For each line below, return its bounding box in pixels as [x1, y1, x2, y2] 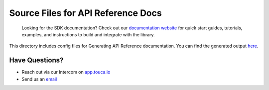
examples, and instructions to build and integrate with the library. [21, 31, 155, 37]
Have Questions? [9, 56, 64, 65]
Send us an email [21, 76, 57, 82]
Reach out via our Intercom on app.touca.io [21, 69, 111, 75]
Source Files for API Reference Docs [9, 7, 162, 18]
